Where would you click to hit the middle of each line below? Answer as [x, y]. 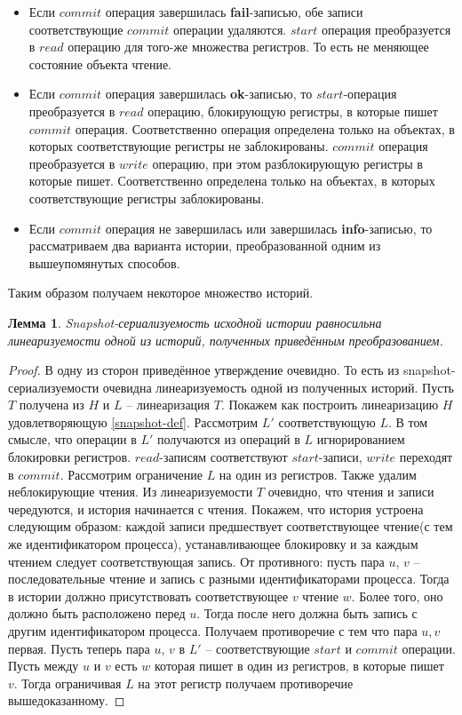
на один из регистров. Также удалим [318, 474]
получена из [52, 405]
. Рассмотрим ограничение [131, 474]
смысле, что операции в [72, 439]
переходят [426, 457]
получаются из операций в [228, 439]
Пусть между [44, 666]
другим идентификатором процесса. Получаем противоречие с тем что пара [213, 631]
